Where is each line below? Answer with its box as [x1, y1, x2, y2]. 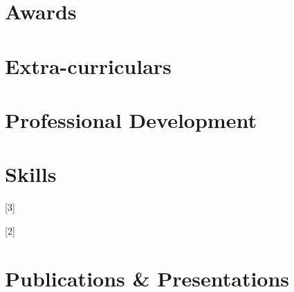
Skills [5, 160, 57, 188]
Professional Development [5, 105, 257, 134]
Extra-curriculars [5, 51, 172, 80]
